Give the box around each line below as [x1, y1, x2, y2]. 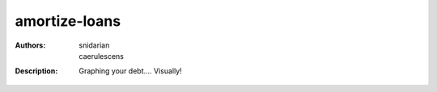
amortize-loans [15, 12, 121, 30]
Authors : [15, 40, 46, 50]
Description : [15, 66, 58, 76]
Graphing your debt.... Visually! [78, 66, 182, 76]
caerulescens [78, 51, 125, 61]
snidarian [78, 40, 110, 50]
